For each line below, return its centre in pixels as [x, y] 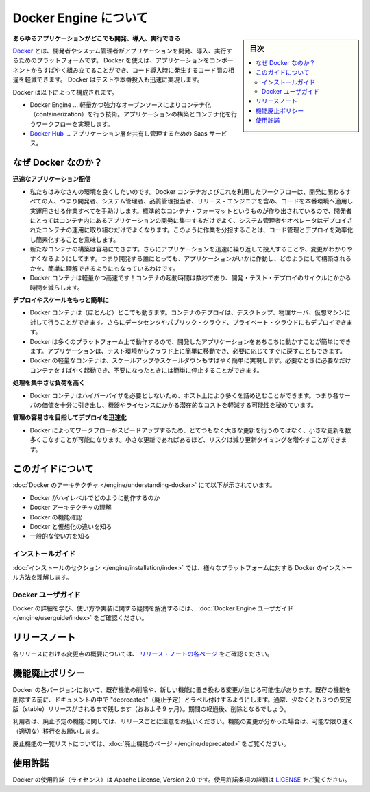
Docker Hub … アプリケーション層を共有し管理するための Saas [119, 134]
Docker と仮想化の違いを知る [71, 526]
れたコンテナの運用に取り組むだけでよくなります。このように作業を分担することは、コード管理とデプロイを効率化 [192, 230]
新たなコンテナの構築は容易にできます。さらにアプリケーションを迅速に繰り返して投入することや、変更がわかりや [191, 249]
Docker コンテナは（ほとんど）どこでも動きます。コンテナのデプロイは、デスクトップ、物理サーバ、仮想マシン [187, 312]
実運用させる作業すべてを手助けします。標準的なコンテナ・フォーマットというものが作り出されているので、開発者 [191, 211]
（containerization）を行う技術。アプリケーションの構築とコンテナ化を [131, 114]
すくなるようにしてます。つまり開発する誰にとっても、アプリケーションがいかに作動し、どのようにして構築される [191, 259]
